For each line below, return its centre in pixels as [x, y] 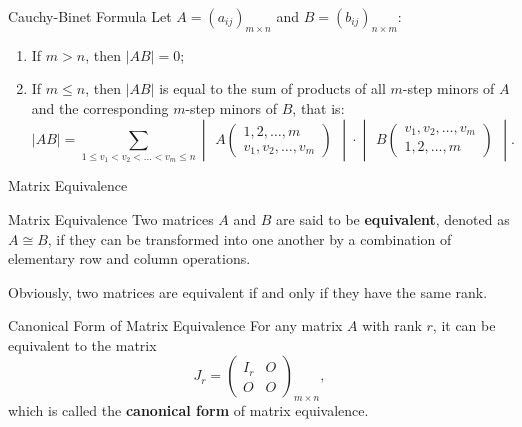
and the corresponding [100, 107]
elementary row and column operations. [129, 258]
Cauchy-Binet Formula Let [90, 16]
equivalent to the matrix [82, 344]
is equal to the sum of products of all [272, 88]
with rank [392, 325]
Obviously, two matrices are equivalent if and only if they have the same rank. [248, 291]
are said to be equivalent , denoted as [393, 218]
